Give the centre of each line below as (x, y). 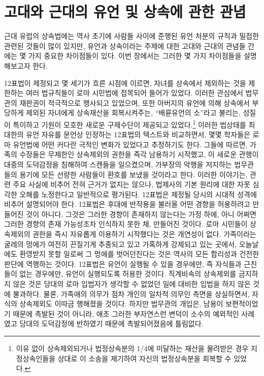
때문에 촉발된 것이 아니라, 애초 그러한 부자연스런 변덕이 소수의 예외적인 (126, 313)
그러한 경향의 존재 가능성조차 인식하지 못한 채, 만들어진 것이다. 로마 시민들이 (126, 224)
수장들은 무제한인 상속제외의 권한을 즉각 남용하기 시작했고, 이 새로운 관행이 (139, 154)
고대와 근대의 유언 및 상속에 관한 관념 (125, 11)
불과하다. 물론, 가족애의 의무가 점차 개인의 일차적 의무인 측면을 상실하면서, (131, 293)
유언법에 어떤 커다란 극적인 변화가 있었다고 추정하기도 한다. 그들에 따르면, (130, 144)
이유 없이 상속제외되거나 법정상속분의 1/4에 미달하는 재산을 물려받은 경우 (132, 348)
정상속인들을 (36, 358)
